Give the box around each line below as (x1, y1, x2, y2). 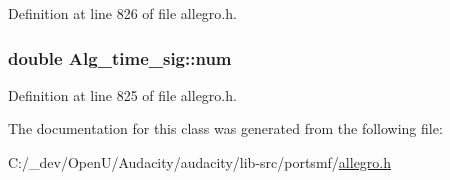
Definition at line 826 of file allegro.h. (8, 3, 237, 23)
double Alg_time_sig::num (8, 45, 232, 70)
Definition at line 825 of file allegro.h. (8, 84, 237, 105)
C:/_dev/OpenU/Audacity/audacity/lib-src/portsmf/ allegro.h (8, 152, 392, 172)
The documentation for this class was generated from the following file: (8, 118, 443, 139)
